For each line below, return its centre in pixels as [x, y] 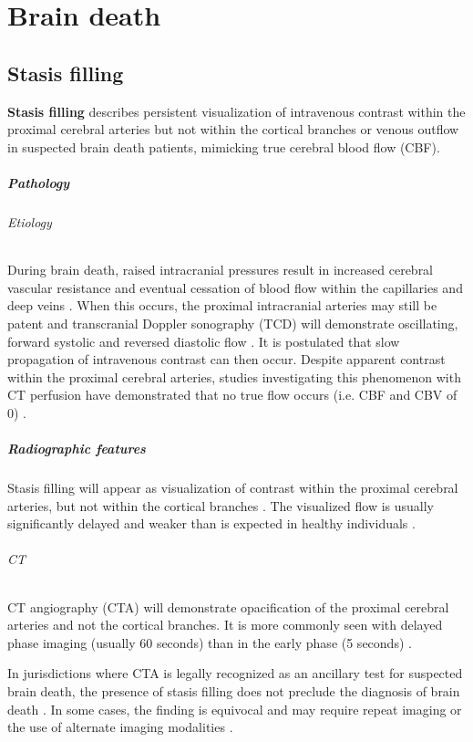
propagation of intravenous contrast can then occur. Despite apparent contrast [226, 359]
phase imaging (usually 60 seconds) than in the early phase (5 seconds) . [210, 642]
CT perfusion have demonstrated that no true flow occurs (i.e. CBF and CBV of [232, 395]
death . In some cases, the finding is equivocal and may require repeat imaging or [235, 709]
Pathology [39, 182]
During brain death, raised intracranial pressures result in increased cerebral [221, 270]
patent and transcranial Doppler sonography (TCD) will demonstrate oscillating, [233, 323]
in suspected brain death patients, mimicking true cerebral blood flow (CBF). [224, 146]
